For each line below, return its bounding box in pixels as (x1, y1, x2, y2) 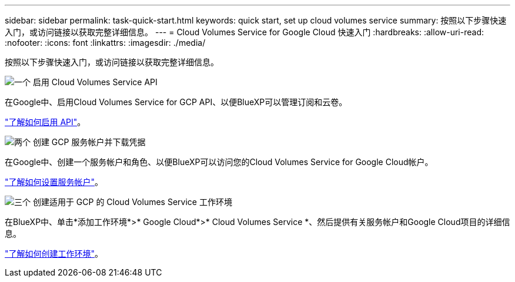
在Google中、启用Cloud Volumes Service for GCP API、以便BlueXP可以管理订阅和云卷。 (5, 97, 347, 107)
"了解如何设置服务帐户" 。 (5, 177, 103, 187)
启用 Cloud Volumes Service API (32, 77, 158, 87)
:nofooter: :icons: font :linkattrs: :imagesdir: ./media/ (5, 38, 206, 48)
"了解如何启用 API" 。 (5, 117, 86, 127)
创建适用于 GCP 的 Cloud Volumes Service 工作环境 (32, 197, 232, 207)
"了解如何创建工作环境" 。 (5, 249, 103, 258)
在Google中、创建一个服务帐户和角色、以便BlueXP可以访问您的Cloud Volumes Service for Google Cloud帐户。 (5, 157, 433, 167)
